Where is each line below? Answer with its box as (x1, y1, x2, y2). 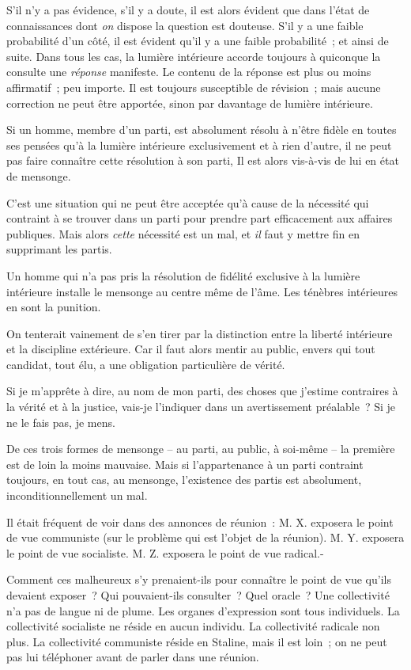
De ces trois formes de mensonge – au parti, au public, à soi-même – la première (6, 440, 395, 457)
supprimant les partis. (6, 241, 112, 257)
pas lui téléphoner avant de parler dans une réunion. (6, 649, 259, 665)
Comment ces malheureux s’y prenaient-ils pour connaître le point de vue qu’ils (6, 571, 391, 588)
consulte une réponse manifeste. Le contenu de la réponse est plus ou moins (6, 63, 371, 80)
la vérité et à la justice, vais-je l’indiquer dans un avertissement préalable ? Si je (6, 398, 396, 415)
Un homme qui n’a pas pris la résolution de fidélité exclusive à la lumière (6, 267, 360, 284)
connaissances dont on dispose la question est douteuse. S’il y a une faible (6, 17, 364, 33)
